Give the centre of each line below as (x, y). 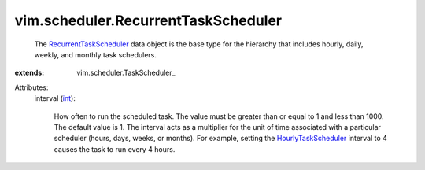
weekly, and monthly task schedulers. (96, 54)
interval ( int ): (55, 98)
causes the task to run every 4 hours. (115, 149)
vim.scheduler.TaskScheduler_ (126, 73)
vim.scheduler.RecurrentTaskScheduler (148, 20)
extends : (30, 73)
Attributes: (31, 87)
